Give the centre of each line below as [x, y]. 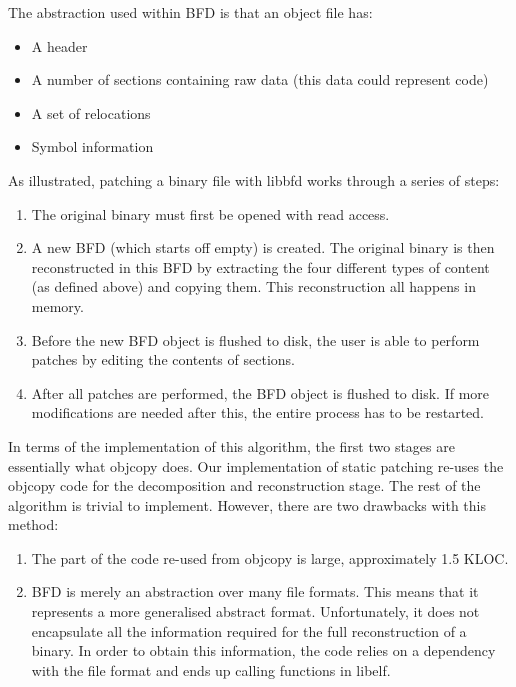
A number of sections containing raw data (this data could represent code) [260, 79]
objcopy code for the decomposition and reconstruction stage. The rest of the [244, 485]
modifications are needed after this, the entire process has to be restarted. [257, 412]
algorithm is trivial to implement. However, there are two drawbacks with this [247, 504]
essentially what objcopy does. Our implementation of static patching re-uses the [256, 465]
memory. [57, 305]
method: [33, 524]
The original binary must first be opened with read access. [210, 213]
